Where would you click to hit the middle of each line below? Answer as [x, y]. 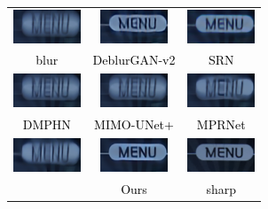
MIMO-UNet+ [134, 124]
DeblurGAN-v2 [134, 60]
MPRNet [221, 124]
